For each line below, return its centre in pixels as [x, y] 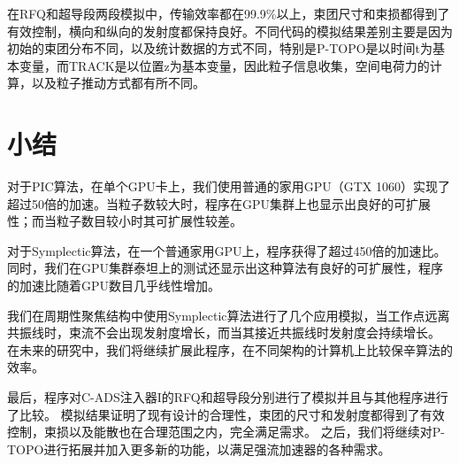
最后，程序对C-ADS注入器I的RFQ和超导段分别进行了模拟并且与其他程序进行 [228, 397]
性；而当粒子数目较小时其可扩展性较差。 [125, 221]
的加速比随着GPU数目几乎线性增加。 [114, 286]
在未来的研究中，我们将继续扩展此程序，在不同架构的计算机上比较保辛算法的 [230, 349]
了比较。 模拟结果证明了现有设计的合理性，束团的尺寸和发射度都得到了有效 [226, 414]
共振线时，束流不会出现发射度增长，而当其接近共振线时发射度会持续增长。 [224, 333]
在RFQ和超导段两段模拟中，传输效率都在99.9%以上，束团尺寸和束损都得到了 [229, 13]
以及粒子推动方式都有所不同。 [118, 83]
